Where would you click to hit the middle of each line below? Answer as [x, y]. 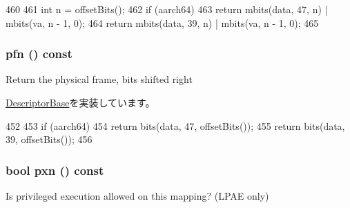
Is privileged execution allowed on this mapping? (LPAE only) [137, 196]
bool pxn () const [55, 170]
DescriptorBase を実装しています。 [80, 102]
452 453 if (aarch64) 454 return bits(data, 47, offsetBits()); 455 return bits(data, [175, 125]
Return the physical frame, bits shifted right [99, 79]
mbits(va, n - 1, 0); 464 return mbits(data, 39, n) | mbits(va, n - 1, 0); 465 [162, 22]
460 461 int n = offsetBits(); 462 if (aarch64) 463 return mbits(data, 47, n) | [167, 9]
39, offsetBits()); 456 [49, 139]
